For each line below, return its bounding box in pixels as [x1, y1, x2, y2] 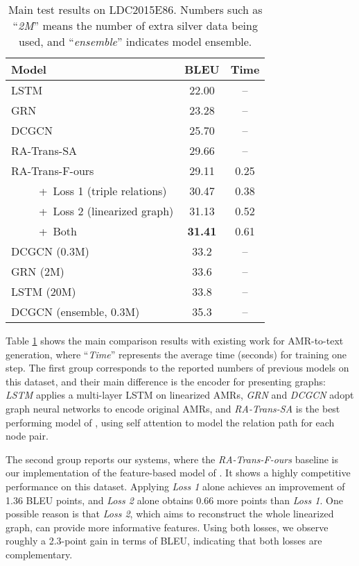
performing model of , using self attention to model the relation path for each [6, 415, 335, 429]
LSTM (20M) [11, 283, 76, 299]
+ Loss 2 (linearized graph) [39, 203, 174, 219]
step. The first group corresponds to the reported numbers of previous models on [6, 360, 349, 375]
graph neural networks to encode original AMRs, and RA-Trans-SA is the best [6, 401, 340, 415]
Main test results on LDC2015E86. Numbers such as [8, 1, 263, 17]
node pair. [6, 428, 49, 443]
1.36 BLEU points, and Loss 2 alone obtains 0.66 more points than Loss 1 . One [6, 492, 343, 507]
